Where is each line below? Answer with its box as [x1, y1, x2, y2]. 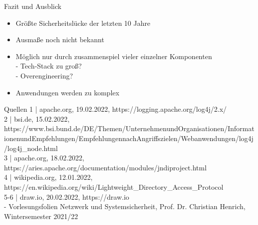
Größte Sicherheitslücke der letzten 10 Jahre [15, 17, 151, 28]
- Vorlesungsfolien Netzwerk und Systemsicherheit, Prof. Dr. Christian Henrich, [4, 201, 246, 212]
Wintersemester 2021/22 [4, 211, 78, 221]
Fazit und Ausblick [4, 1, 62, 11]
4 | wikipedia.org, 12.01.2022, [4, 172, 93, 182]
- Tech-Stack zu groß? [15, 61, 82, 71]
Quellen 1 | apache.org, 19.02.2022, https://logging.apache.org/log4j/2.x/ [4, 104, 227, 114]
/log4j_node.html [4, 143, 58, 153]
